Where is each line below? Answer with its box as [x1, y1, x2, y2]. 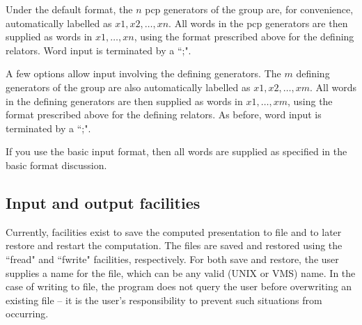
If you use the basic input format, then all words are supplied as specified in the [6, 144, 347, 159]
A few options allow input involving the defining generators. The [6, 66, 281, 81]
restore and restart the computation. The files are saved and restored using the [6, 238, 343, 253]
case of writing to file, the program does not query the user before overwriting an [6, 279, 352, 294]
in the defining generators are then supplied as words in [6, 93, 243, 108]
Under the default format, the [6, 2, 133, 16]
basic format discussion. [6, 157, 107, 172]
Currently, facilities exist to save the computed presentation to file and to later [6, 224, 342, 239]
